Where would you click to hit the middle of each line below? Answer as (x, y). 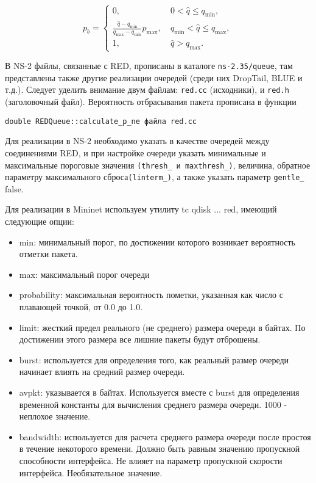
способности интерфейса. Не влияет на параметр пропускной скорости (151, 460)
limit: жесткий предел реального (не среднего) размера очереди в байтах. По (162, 327)
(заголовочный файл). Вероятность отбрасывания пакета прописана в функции (151, 102)
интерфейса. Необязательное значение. (91, 472)
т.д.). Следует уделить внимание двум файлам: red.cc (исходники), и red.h (147, 89)
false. (14, 188)
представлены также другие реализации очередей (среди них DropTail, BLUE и (154, 77)
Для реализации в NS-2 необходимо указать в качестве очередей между (137, 141)
